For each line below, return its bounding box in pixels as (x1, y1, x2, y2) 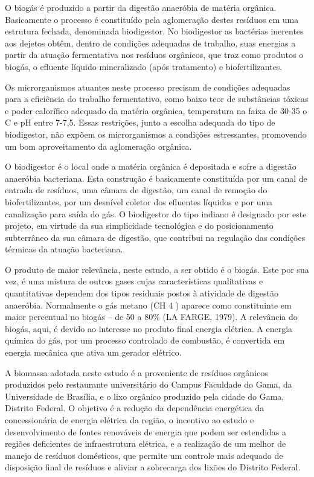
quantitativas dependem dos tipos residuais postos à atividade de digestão (5, 287, 278, 299)
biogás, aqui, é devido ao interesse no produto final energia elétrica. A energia (5, 322, 293, 335)
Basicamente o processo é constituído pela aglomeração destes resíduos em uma (5, 13, 299, 25)
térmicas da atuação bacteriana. (5, 243, 123, 255)
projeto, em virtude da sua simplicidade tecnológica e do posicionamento (5, 219, 274, 232)
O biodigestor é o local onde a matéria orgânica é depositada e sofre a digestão (5, 160, 296, 173)
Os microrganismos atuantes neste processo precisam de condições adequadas (5, 80, 290, 93)
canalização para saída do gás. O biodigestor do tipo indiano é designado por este (5, 207, 307, 220)
